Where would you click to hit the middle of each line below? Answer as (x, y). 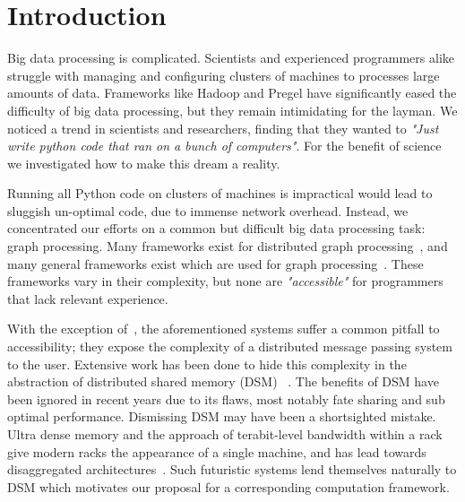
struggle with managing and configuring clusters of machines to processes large (224, 75)
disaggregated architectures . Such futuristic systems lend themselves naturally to (232, 469)
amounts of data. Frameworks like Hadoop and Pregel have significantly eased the (232, 93)
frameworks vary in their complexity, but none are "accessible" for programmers (225, 281)
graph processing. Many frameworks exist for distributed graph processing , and (228, 246)
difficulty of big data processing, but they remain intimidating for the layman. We (232, 110)
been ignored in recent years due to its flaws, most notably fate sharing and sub (226, 398)
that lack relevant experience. (88, 298)
